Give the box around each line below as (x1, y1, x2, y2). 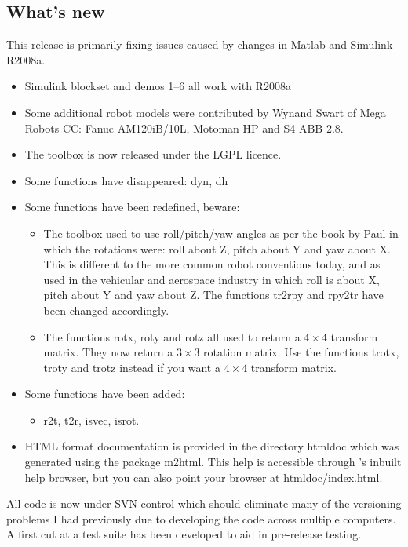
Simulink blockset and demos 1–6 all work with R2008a (24, 78, 291, 94)
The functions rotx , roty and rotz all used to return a (43, 328, 301, 345)
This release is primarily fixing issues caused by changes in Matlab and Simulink (6, 36, 393, 53)
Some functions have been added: (24, 385, 185, 402)
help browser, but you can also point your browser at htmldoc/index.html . (24, 469, 383, 485)
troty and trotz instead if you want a (43, 359, 220, 375)
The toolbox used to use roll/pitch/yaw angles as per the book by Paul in (43, 224, 399, 241)
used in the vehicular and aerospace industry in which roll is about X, (43, 271, 380, 287)
